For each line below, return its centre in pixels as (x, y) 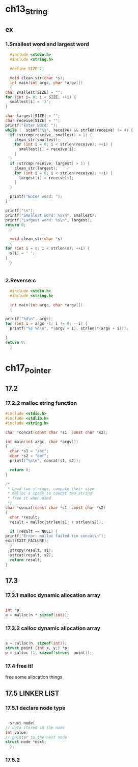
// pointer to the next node (36, 737)
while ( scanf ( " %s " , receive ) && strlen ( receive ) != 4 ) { (69, 130)
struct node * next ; (26, 742)
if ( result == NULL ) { (34, 531)
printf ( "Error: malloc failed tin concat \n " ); (56, 536)
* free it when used (29, 498)
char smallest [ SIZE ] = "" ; (34, 92)
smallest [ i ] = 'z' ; (31, 102)
